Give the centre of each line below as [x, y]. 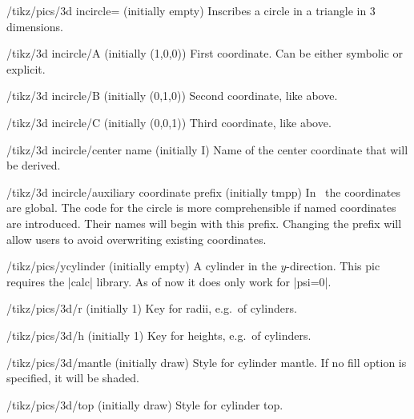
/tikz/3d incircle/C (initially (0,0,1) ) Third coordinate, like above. [169, 122]
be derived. [34, 165]
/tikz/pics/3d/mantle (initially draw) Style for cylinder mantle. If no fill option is [207, 362]
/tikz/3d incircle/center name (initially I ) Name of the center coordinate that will [207, 149]
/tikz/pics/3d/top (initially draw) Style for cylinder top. [145, 404]
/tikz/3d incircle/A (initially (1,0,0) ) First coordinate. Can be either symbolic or [205, 53]
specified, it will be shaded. [73, 378]
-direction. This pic [333, 266]
